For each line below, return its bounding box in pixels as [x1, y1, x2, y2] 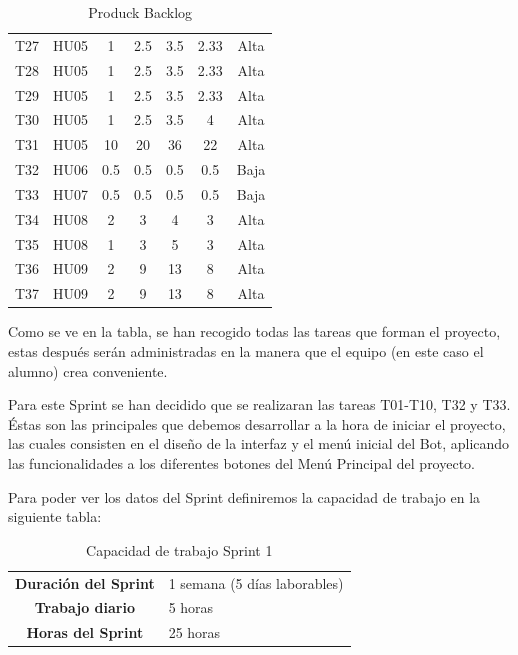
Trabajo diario [34, 597, 135, 618]
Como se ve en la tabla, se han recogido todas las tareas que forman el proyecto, [8, 321, 501, 342]
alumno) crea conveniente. [8, 360, 168, 381]
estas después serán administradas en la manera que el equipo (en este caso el [8, 340, 484, 361]
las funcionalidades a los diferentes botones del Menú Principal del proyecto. [8, 452, 475, 473]
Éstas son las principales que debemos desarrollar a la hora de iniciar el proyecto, [8, 413, 506, 434]
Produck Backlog [88, 2, 193, 22]
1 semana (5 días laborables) [168, 572, 344, 593]
